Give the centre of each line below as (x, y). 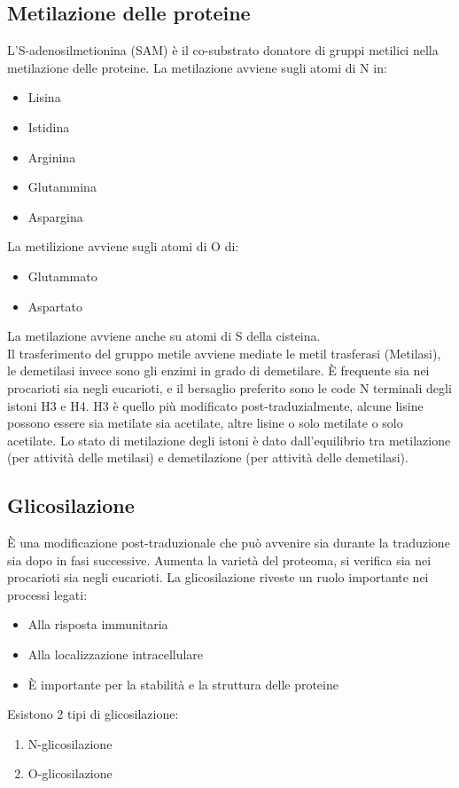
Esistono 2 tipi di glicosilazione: (93, 714)
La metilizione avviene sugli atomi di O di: (123, 246)
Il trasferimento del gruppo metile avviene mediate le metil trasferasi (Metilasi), (224, 353)
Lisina (44, 97)
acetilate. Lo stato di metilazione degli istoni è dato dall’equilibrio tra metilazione (229, 440)
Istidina (49, 126)
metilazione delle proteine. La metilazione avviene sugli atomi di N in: (197, 67)
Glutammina (62, 187)
